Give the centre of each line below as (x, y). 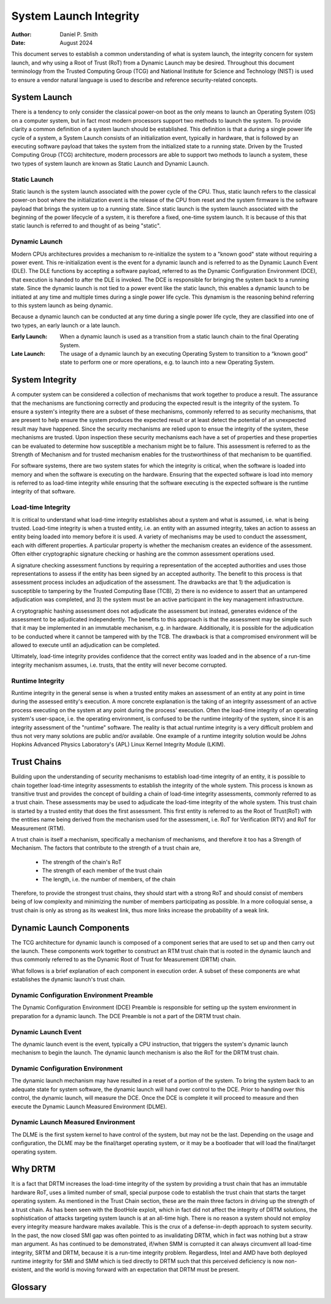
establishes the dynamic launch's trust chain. (68, 980)
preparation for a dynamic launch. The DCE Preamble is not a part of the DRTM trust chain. (126, 1016)
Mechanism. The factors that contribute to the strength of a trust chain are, (106, 848)
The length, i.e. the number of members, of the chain (109, 879)
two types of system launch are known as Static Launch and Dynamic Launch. (110, 163)
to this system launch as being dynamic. (62, 305)
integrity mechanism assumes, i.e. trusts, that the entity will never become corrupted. (119, 665)
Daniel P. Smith (79, 34)
